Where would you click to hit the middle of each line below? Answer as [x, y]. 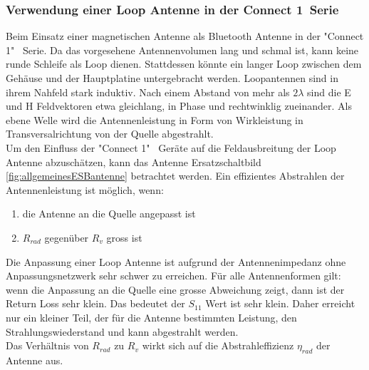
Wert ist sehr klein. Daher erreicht [280, 303]
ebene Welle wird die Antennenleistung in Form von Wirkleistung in [155, 119]
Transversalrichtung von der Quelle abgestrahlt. [110, 134]
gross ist [124, 237]
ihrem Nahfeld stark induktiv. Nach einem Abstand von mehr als [148, 92]
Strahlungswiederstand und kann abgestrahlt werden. [122, 331]
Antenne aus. [35, 360]
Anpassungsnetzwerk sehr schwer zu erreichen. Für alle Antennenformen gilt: [173, 276]
